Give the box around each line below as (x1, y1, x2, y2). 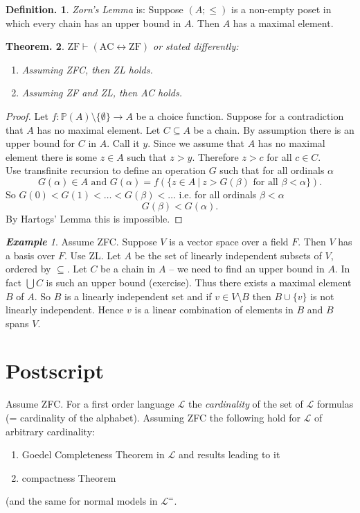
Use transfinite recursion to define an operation (6, 163, 206, 177)
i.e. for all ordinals (179, 186, 257, 201)
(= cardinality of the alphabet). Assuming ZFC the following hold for (6, 410, 300, 424)
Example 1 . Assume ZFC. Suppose (6, 234, 157, 249)
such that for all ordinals (219, 163, 325, 177)
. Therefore (192, 149, 239, 164)
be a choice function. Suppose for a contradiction (136, 108, 344, 123)
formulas (316, 397, 354, 411)
